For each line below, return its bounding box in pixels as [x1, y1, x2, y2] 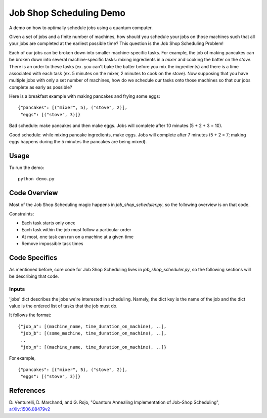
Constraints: [9, 210, 34, 217]
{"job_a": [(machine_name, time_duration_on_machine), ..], [18, 324, 167, 329]
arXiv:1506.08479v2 [9, 406, 50, 412]
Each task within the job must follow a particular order [21, 227, 132, 233]
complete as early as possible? [9, 84, 73, 90]
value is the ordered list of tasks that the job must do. [9, 303, 118, 309]
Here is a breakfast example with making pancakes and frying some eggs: [9, 93, 160, 99]
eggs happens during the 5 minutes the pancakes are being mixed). [9, 139, 147, 145]
